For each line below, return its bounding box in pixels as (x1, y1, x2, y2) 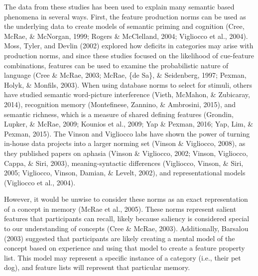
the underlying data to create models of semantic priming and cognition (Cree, (4, 21, 245, 31)
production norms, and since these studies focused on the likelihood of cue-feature (4, 50, 254, 60)
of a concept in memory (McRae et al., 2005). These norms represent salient (4, 203, 237, 214)
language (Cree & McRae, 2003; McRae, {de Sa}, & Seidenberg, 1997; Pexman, (4, 70, 247, 80)
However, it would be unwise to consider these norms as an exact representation (4, 194, 248, 204)
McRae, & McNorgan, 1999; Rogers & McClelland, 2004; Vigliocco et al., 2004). (4, 30, 248, 41)
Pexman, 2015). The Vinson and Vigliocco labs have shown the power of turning (4, 128, 250, 138)
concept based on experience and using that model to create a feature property (4, 243, 245, 253)
